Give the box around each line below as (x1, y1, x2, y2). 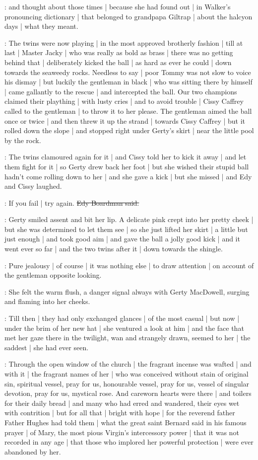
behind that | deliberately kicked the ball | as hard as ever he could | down (4, 57, 232, 67)
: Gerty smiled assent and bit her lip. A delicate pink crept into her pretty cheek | (4, 214, 254, 225)
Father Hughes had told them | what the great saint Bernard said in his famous (4, 417, 247, 427)
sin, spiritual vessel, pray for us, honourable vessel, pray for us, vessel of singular (4, 378, 250, 388)
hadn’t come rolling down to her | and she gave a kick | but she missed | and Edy (4, 171, 252, 181)
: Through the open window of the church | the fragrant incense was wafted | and (4, 359, 252, 369)
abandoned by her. (4, 446, 61, 457)
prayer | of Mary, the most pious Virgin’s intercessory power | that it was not (4, 427, 239, 437)
